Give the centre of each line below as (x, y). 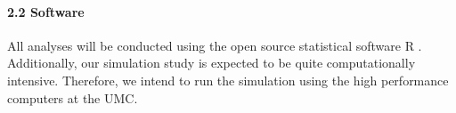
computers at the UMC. (73, 97)
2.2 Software (46, 11)
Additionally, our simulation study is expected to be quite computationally (212, 63)
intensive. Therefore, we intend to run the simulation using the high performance (228, 80)
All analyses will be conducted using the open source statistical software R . (215, 45)
